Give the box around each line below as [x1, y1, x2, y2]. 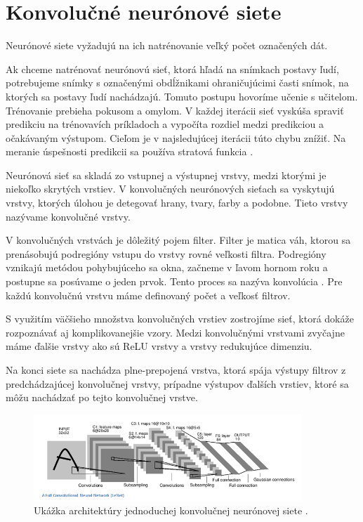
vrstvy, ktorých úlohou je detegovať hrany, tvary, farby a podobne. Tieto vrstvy [6, 195, 348, 210]
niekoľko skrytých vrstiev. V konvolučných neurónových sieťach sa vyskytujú [6, 181, 335, 196]
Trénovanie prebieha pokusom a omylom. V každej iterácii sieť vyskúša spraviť [6, 103, 344, 117]
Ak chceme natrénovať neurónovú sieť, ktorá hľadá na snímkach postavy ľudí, [6, 61, 339, 76]
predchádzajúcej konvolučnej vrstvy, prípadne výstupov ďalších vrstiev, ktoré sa [6, 376, 349, 391]
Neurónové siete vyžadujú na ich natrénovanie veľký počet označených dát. [6, 38, 328, 53]
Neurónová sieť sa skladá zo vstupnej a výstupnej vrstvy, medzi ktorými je [6, 167, 326, 182]
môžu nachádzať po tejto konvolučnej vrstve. [6, 390, 198, 405]
